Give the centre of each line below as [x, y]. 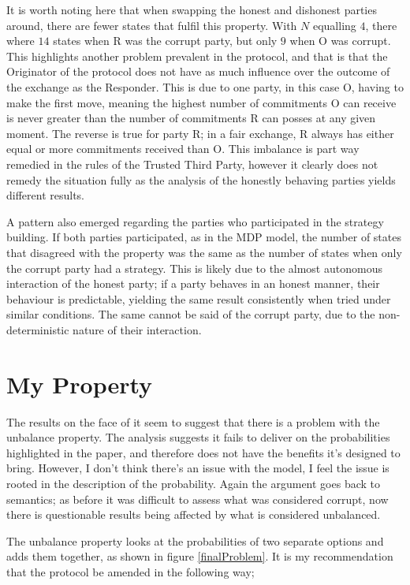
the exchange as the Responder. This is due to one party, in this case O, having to [205, 86]
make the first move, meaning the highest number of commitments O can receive [201, 102]
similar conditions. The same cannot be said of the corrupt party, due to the [191, 314]
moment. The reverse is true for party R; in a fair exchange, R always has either [200, 133]
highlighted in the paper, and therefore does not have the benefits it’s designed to [203, 452]
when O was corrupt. [340, 41]
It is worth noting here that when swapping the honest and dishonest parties [192, 9]
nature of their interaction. [137, 329]
